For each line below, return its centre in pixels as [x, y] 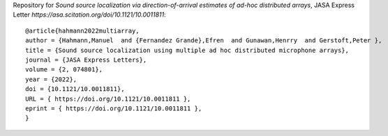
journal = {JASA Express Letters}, [86, 60]
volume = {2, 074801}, [64, 70]
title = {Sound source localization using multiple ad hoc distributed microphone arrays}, [187, 50]
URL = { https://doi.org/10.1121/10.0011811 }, [108, 99]
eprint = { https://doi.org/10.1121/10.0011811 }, [114, 108]
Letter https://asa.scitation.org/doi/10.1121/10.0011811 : [90, 15]
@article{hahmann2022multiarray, [82, 31]
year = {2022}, [51, 79]
